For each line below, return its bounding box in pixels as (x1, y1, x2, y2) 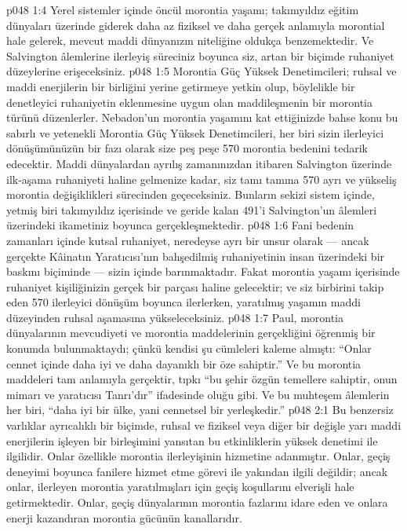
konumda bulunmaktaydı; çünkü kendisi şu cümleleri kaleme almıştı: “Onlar (6, 340, 372, 357)
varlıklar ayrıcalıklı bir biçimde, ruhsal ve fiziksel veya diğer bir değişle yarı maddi (6, 417, 402, 434)
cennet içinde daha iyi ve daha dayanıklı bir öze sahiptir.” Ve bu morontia (6, 355, 362, 372)
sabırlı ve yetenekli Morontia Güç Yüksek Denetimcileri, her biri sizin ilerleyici (6, 124, 384, 141)
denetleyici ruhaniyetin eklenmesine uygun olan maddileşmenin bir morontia (6, 93, 372, 110)
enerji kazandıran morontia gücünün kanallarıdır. (6, 509, 242, 526)
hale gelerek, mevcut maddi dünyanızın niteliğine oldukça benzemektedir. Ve (6, 32, 374, 49)
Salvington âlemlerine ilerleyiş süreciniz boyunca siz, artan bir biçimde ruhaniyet (6, 47, 394, 64)
